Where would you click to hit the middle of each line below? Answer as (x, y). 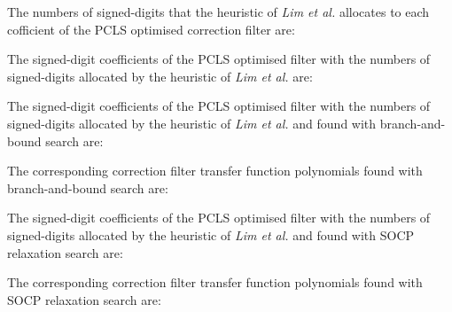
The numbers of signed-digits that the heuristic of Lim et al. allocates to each (218, 12)
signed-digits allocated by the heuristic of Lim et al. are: (160, 76)
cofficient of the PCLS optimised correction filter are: (151, 29)
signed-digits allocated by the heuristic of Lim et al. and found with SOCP (211, 234)
